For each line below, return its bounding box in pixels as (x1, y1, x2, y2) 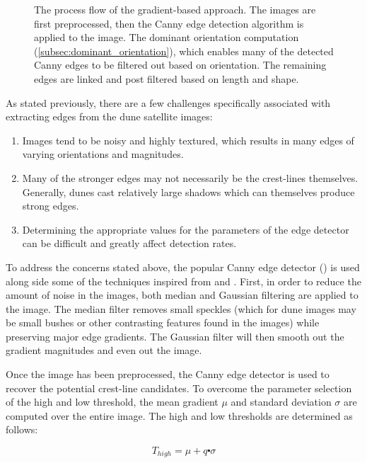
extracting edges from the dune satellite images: (6, 109, 213, 124)
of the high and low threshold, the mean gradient (6, 394, 219, 409)
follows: (6, 422, 38, 437)
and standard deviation (231, 394, 332, 409)
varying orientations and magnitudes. (22, 147, 184, 161)
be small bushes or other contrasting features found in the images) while (6, 315, 320, 330)
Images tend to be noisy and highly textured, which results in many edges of (22, 132, 354, 147)
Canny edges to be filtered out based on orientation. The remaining (34, 57, 327, 72)
